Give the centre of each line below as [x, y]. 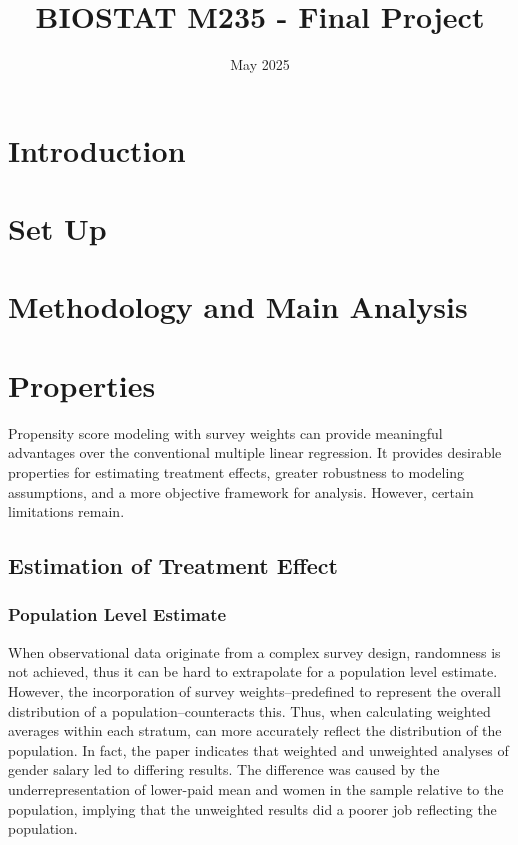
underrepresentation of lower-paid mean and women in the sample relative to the [256, 788]
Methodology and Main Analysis [238, 306]
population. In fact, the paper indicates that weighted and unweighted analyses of [258, 749]
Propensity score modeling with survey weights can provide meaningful [225, 432]
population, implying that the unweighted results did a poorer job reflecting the [252, 808]
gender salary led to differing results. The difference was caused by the [224, 769]
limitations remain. [66, 511]
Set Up [57, 228]
